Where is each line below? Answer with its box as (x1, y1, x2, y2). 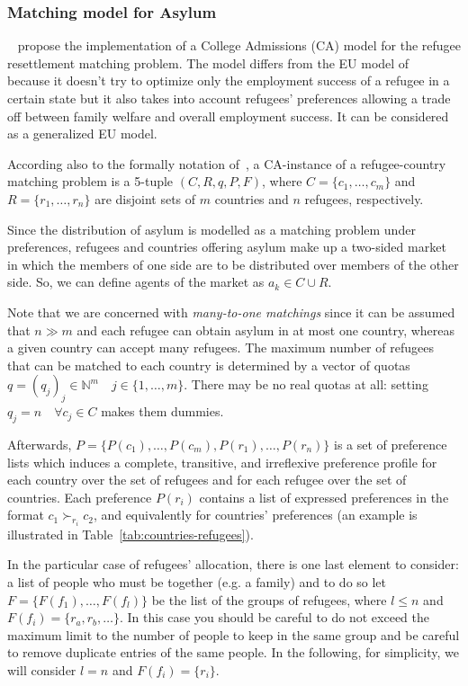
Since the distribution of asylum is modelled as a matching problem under (7, 219, 416, 238)
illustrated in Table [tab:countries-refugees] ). (7, 524, 254, 543)
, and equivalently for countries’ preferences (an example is (93, 505, 418, 524)
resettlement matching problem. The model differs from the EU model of (7, 53, 409, 72)
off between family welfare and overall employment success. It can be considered (7, 106, 449, 125)
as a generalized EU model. (7, 124, 157, 143)
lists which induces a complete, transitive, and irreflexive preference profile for (7, 452, 437, 471)
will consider (7, 660, 76, 679)
